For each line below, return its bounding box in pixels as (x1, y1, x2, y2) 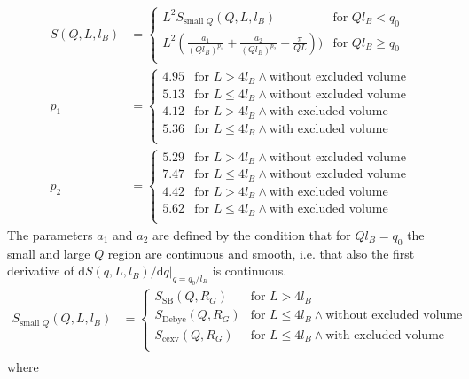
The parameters (7, 225, 93, 244)
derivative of (7, 261, 74, 280)
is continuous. (212, 261, 287, 280)
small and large (7, 244, 90, 262)
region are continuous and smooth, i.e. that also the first (107, 244, 415, 262)
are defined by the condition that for (152, 225, 351, 244)
